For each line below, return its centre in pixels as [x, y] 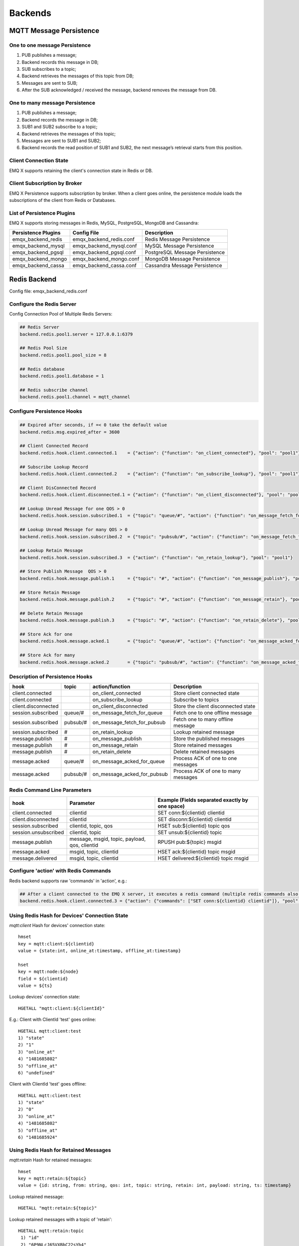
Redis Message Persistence [177, 239]
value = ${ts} [35, 986]
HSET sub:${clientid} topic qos [194, 826]
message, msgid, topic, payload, [108, 839]
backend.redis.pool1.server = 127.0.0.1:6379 [76, 334]
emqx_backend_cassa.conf [105, 265]
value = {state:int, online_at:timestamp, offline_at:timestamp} [100, 951]
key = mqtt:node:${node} [48, 972]
